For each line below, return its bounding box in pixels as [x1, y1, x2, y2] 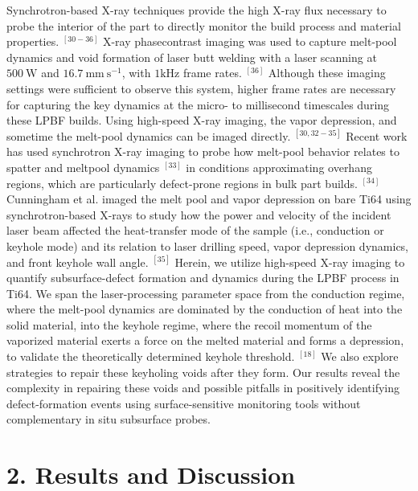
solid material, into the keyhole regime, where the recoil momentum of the [6, 316, 372, 333]
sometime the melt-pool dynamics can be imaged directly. [6, 127, 291, 144]
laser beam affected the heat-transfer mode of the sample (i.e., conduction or [6, 222, 384, 239]
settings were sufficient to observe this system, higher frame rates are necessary [6, 80, 396, 96]
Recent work [346, 127, 408, 144]
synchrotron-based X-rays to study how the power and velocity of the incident [6, 206, 391, 223]
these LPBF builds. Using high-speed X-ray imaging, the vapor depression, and [6, 112, 397, 129]
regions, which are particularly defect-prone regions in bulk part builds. [6, 174, 358, 191]
